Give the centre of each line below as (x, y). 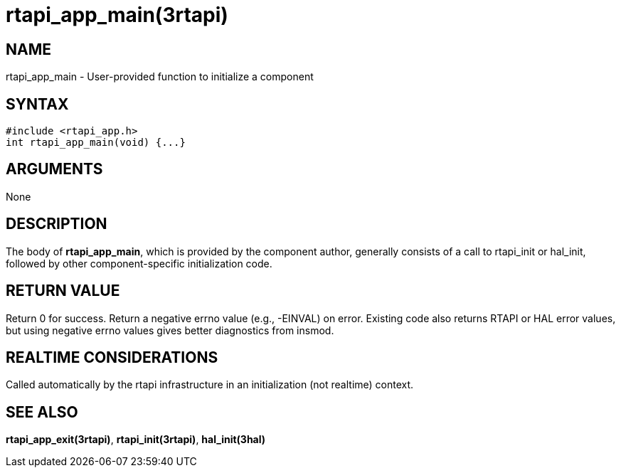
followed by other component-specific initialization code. (139, 263)
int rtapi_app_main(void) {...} (96, 143)
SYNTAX (37, 104)
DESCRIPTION (57, 224)
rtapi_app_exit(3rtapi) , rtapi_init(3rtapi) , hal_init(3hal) (136, 440)
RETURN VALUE (63, 291)
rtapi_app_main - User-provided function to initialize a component (160, 77)
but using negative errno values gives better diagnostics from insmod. (170, 330)
